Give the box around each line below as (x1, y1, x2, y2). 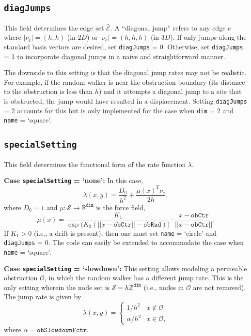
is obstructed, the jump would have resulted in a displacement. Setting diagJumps (4, 96, 247, 106)
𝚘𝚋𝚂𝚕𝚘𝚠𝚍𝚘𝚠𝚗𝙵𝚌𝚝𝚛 (37, 326, 87, 334)
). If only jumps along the (170, 32, 247, 42)
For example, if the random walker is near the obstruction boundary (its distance (4, 76, 245, 87)
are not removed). (193, 282, 246, 292)
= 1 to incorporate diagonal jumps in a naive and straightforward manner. (4, 51, 225, 61)
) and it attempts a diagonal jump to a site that (98, 86, 242, 96)
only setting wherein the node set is (4, 282, 110, 292)
